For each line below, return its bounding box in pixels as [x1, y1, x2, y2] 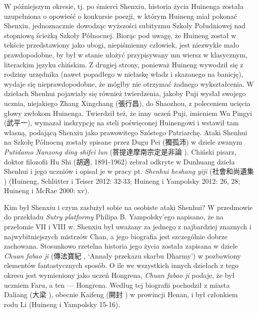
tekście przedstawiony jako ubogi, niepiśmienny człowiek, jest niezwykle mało [4, 40, 239, 50]
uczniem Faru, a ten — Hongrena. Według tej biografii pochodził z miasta [4, 279, 230, 290]
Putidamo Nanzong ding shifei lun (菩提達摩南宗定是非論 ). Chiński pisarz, [4, 146, 237, 156]
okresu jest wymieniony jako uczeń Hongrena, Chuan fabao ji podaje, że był [4, 270, 235, 280]
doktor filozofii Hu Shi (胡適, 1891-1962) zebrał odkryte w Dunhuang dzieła [4, 156, 235, 166]
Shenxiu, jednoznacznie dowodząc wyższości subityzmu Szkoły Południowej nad [4, 20, 246, 31]
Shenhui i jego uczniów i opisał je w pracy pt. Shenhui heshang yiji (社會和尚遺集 [4, 166, 254, 176]
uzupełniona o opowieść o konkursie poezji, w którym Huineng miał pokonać [4, 10, 237, 21]
